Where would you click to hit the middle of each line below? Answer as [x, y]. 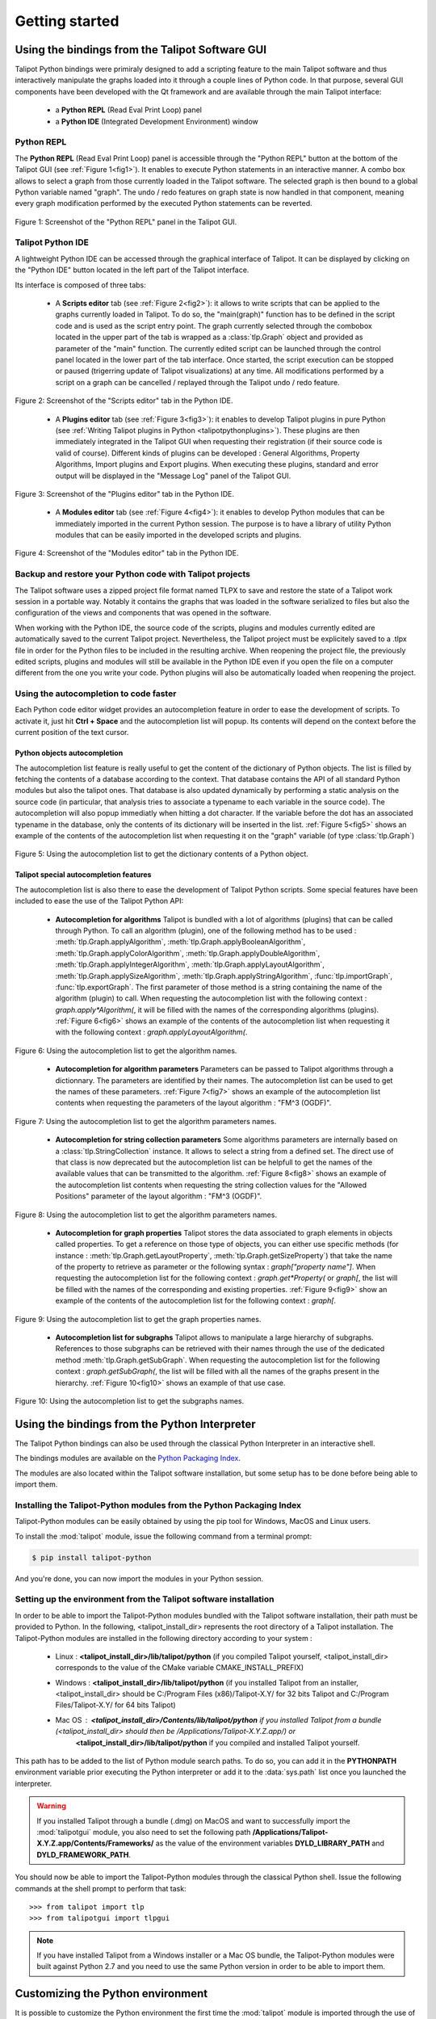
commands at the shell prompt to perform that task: [101, 1888]
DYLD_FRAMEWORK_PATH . [84, 1854]
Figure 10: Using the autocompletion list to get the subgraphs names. [130, 1401]
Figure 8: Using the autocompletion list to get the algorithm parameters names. [146, 1215]
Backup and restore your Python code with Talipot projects [132, 574]
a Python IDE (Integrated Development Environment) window [157, 121]
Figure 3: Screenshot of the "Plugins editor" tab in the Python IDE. [124, 493]
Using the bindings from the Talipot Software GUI [140, 50]
